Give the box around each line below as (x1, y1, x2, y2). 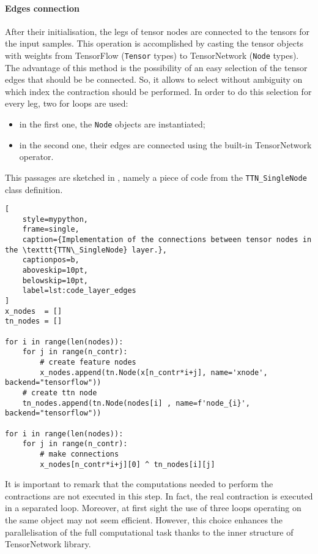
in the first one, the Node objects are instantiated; (19, 118, 205, 131)
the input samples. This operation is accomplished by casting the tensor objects (5, 37, 303, 50)
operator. (19, 150, 54, 163)
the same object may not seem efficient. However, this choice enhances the (5, 513, 283, 526)
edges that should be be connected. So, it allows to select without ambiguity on (5, 73, 303, 86)
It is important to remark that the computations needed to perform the (5, 477, 273, 490)
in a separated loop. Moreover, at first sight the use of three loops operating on (5, 501, 301, 514)
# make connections (40, 449, 119, 458)
